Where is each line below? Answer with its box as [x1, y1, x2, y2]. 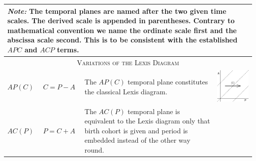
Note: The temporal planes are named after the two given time [7, 5, 226, 16]
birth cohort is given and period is [84, 125, 188, 135]
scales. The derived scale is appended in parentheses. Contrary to [7, 15, 235, 26]
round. [84, 144, 104, 155]
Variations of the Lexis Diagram [77, 57, 179, 67]
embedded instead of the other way [84, 135, 191, 145]
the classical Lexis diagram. [84, 86, 167, 96]
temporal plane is [128, 106, 180, 116]
